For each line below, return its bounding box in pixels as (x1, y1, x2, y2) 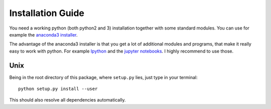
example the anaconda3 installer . (9, 31, 78, 37)
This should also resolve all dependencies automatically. (9, 97, 126, 103)
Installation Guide (9, 7, 85, 18)
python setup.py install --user (18, 86, 98, 92)
